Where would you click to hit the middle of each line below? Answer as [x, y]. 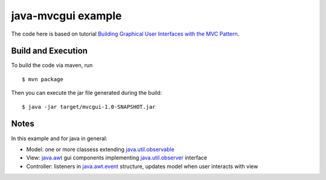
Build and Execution [49, 51]
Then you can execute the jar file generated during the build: [87, 93]
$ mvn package [43, 79]
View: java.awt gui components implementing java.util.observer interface [117, 158]
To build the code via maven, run [52, 65]
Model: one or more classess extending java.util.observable [100, 149]
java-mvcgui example [66, 16]
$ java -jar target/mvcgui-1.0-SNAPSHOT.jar [89, 107]
